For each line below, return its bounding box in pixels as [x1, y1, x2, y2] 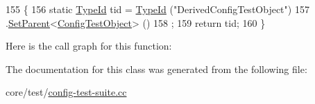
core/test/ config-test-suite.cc [6, 85, 127, 99]
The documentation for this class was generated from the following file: [6, 61, 307, 76]
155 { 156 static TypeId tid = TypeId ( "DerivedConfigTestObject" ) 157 [6, 2, 309, 16]
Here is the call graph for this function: [6, 39, 172, 53]
